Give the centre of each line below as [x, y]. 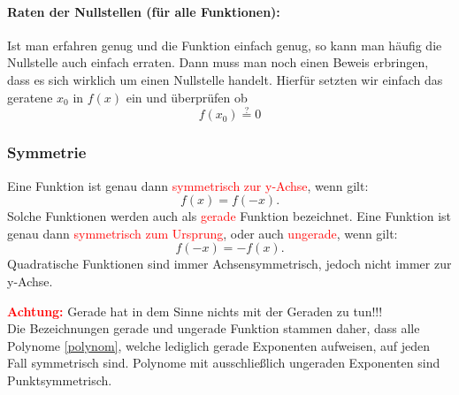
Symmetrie [47, 152]
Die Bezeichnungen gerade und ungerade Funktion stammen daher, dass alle [214, 328]
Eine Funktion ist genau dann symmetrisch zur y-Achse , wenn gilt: [188, 185]
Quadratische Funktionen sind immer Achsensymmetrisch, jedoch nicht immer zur [229, 264]
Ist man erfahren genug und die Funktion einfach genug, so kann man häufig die [225, 45]
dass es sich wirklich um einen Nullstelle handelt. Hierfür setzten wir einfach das [225, 79]
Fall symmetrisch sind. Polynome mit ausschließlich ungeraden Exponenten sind [224, 363]
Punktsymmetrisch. [60, 380]
